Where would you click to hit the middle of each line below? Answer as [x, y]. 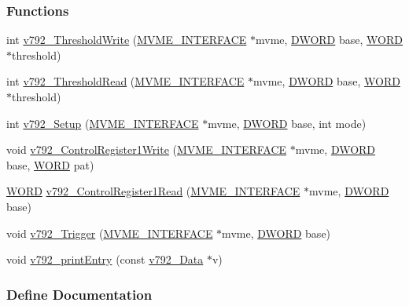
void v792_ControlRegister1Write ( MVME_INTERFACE [147, 149]
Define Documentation [79, 294]
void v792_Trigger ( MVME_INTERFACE [110, 233]
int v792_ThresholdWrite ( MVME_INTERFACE [127, 40]
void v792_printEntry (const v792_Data [105, 259]
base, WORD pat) [50, 164]
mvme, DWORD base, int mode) [287, 123]
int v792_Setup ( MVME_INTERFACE [103, 123]
